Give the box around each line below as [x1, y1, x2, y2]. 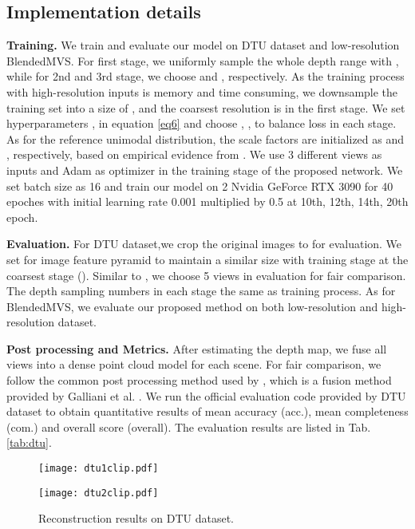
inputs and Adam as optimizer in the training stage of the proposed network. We [6, 161, 403, 178]
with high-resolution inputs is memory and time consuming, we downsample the [6, 83, 398, 100]
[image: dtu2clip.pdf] [38, 487, 159, 499]
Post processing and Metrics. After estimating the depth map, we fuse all [6, 340, 387, 357]
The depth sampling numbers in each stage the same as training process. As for [6, 282, 396, 299]
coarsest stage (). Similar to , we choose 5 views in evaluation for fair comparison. [6, 266, 406, 283]
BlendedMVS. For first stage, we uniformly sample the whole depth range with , [6, 52, 399, 69]
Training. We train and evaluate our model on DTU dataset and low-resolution [6, 37, 400, 53]
